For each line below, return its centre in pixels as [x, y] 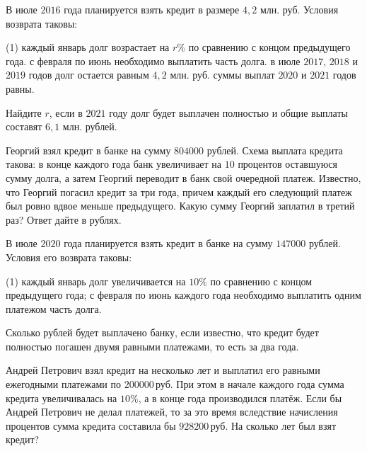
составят [24, 126]
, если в [66, 112]
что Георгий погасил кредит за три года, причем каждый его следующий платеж [179, 192]
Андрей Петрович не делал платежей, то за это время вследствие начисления [172, 412]
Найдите [24, 112]
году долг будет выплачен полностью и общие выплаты [228, 112]
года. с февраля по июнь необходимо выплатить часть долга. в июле [153, 61]
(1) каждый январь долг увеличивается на [96, 281]
